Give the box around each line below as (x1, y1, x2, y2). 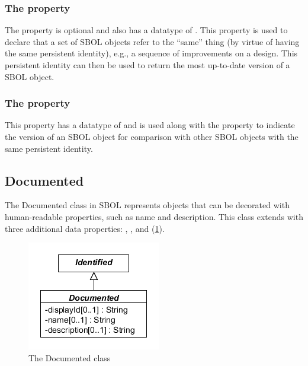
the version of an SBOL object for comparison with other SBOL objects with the (5, 131, 299, 142)
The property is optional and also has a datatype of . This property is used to (5, 24, 288, 36)
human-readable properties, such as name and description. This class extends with (5, 210, 303, 222)
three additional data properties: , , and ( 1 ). (5, 222, 165, 234)
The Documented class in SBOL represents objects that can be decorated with (5, 199, 290, 211)
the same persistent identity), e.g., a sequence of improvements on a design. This (5, 47, 298, 59)
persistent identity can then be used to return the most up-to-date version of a (5, 59, 290, 71)
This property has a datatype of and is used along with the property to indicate (5, 119, 295, 131)
